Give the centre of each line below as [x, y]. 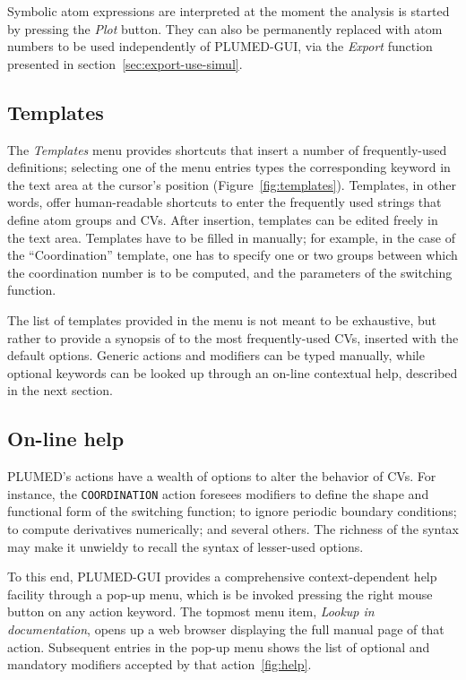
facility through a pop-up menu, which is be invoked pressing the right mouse [220, 594]
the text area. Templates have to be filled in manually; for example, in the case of [231, 237]
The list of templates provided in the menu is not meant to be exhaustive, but [222, 319]
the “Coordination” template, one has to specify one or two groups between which [233, 255]
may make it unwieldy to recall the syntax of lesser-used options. [186, 546]
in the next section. [60, 390]
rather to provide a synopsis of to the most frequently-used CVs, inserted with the [233, 337]
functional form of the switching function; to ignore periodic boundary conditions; [232, 511]
